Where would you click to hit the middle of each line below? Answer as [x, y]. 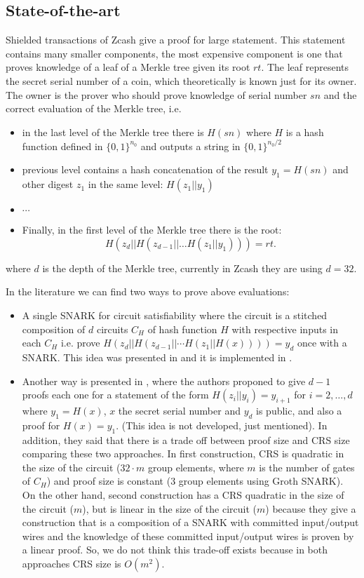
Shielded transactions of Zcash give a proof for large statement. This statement [176, 40]
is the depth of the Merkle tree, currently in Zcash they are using [182, 268]
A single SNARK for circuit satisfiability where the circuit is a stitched [175, 315]
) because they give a [311, 508]
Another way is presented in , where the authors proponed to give [164, 381]
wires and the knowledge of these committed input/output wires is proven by [188, 536]
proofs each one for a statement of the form [115, 395]
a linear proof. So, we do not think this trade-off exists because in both [175, 550]
